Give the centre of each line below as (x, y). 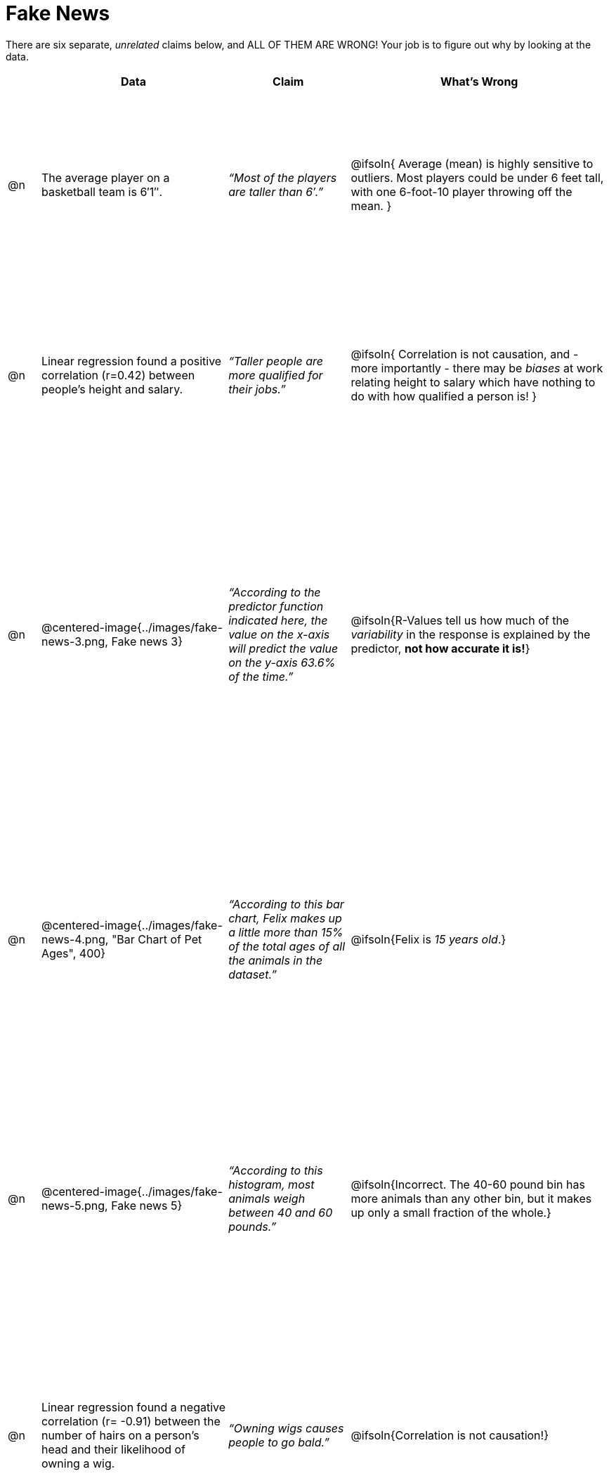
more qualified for (276, 375)
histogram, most (271, 1185)
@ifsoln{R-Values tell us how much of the (460, 620)
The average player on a (105, 178)
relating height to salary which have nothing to (473, 382)
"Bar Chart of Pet (157, 940)
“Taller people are (276, 361)
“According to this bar (286, 904)
